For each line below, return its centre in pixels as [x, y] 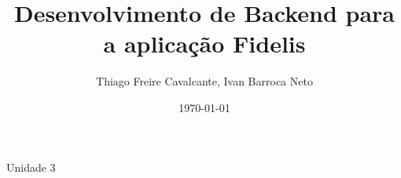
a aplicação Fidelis [204, 44]
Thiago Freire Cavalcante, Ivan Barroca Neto [204, 81]
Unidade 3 [31, 167]
